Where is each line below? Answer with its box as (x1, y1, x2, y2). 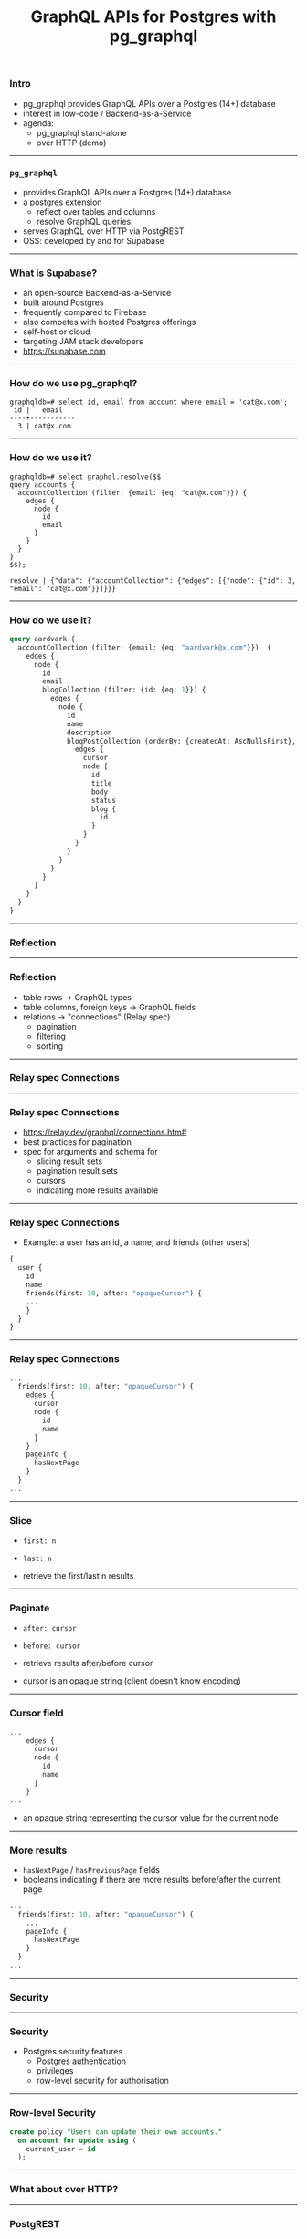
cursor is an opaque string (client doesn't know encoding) (22, 1675, 242, 1686)
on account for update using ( (17, 2136, 137, 2145)
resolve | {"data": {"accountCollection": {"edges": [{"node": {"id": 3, (9, 576, 297, 586)
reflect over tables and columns (36, 206, 156, 217)
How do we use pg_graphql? (9, 377, 138, 390)
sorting (36, 1040, 64, 1051)
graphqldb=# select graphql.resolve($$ (9, 472, 162, 481)
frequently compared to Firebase (22, 307, 147, 318)
